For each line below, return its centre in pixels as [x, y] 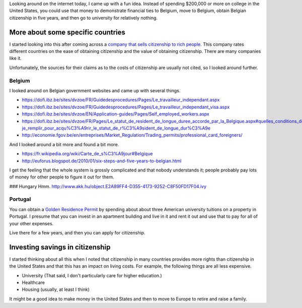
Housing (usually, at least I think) [56, 289]
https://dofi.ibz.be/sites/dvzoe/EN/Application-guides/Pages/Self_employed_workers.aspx [116, 114]
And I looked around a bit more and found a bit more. [64, 144]
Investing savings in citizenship [60, 247]
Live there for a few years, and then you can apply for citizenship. [77, 233]
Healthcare [33, 283]
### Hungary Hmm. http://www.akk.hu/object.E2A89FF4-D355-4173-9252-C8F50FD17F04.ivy [108, 186]
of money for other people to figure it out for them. [62, 177]
